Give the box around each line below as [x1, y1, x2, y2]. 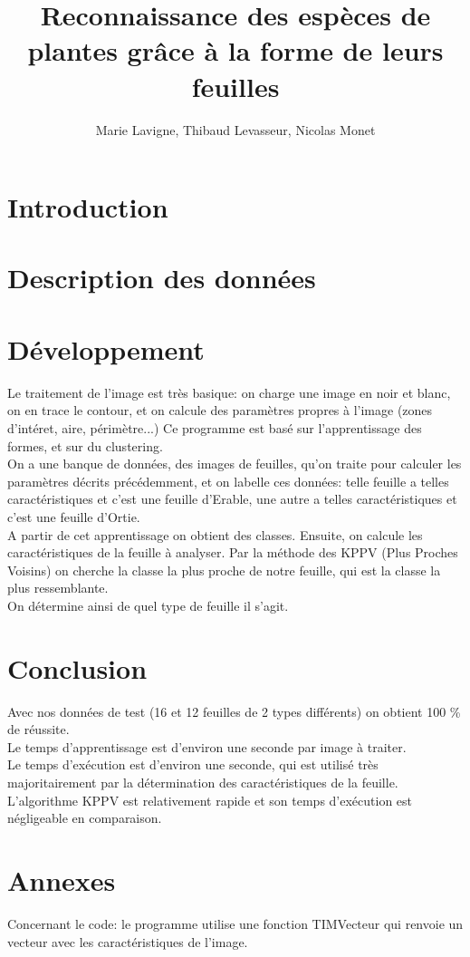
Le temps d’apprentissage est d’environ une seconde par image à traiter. [7, 737, 407, 756]
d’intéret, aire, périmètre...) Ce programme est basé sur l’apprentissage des [7, 418, 422, 437]
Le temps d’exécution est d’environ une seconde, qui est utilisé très [7, 755, 379, 774]
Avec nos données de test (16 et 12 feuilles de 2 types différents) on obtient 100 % [7, 701, 461, 720]
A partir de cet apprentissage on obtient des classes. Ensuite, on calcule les [7, 525, 423, 544]
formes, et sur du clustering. [7, 436, 163, 455]
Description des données [7, 259, 316, 296]
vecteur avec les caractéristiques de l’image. [7, 932, 248, 951]
